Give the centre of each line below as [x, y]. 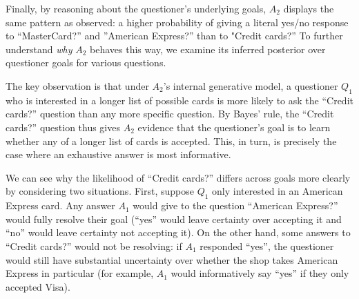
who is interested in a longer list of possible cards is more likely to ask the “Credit [179, 100]
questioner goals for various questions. [86, 62]
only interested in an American [278, 191]
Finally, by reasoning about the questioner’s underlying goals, [136, 8]
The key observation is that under [77, 85]
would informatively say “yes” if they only [260, 273]
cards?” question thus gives [63, 127]
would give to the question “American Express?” [235, 205]
